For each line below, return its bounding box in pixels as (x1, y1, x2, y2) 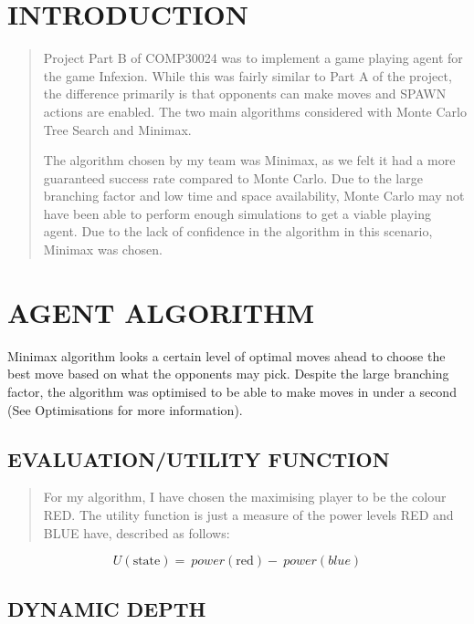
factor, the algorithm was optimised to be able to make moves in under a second (7, 381, 457, 400)
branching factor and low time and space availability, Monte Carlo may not (43, 186, 465, 205)
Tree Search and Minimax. (43, 120, 192, 139)
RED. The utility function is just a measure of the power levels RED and (43, 504, 454, 524)
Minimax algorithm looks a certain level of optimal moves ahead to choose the (7, 346, 446, 365)
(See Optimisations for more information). (7, 400, 243, 419)
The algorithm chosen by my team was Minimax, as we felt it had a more (43, 151, 456, 170)
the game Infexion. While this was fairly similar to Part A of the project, (43, 66, 452, 85)
